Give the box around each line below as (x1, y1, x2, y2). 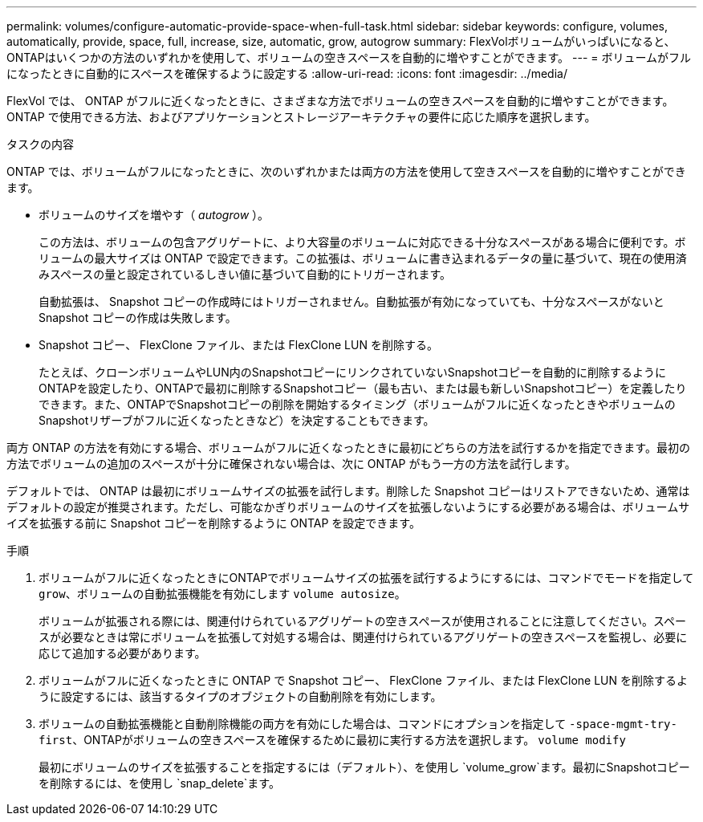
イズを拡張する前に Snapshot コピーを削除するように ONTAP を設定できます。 (6, 516, 421, 530)
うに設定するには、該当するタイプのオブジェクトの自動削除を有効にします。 (39, 690, 442, 703)
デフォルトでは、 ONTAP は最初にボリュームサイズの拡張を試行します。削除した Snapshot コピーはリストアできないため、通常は (6, 484, 690, 498)
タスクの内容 (6, 137, 74, 151)
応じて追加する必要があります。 (39, 646, 206, 660)
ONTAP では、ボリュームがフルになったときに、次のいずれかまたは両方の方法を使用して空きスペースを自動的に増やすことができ (6, 165, 686, 178)
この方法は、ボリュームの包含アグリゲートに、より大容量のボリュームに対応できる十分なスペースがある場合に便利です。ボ (39, 235, 686, 249)
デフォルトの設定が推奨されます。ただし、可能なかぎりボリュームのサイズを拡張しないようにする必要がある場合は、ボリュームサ (6, 500, 690, 514)
